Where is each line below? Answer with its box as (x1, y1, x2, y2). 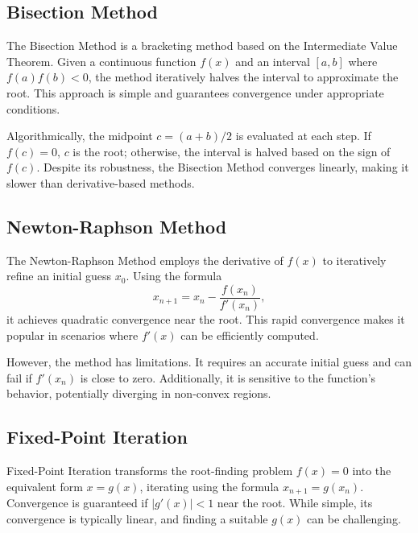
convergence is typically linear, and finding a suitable (6, 510, 268, 527)
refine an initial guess (6, 267, 112, 284)
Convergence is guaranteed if (6, 494, 148, 511)
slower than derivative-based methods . (6, 174, 195, 191)
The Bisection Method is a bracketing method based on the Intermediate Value (6, 37, 398, 54)
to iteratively (322, 251, 387, 268)
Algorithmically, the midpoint (6, 127, 153, 144)
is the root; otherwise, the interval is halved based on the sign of (72, 143, 391, 159)
